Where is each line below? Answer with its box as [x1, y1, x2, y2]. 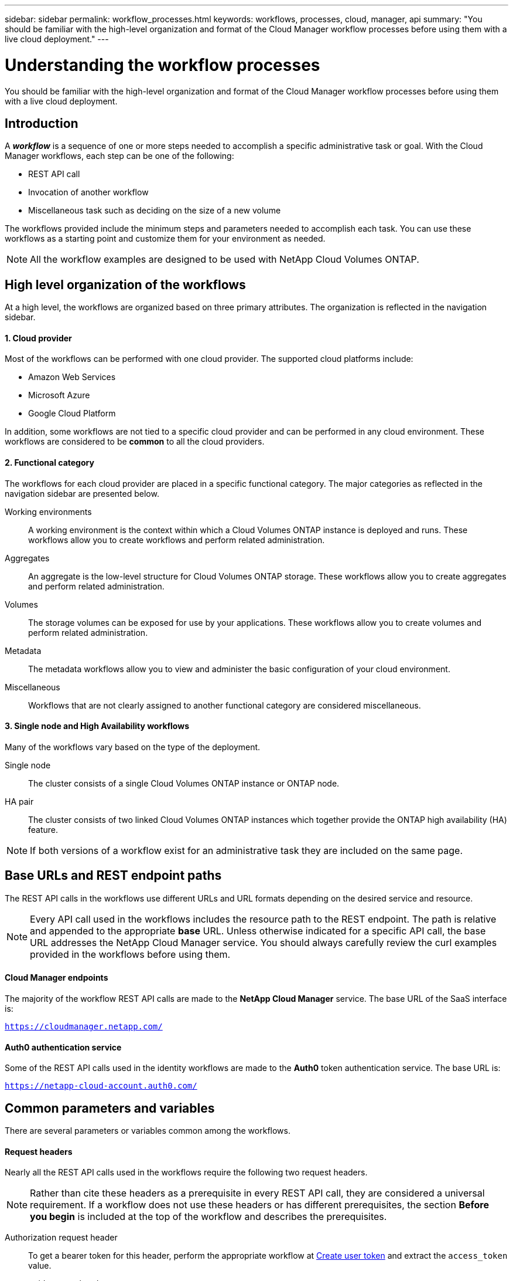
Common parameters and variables [5, 1100, 215, 1116]
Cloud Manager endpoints [5, 972, 108, 983]
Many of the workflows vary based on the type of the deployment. [5, 741, 261, 752]
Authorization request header [5, 1232, 118, 1243]
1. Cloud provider [5, 333, 72, 343]
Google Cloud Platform [28, 408, 116, 419]
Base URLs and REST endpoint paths [5, 868, 222, 883]
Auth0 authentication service [5, 1042, 122, 1052]
